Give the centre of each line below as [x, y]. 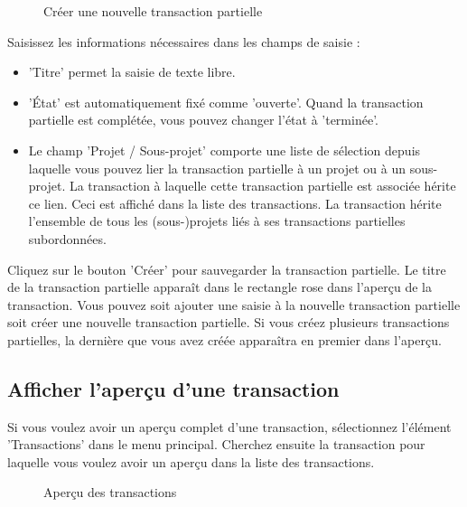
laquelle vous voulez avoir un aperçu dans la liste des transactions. [191, 461]
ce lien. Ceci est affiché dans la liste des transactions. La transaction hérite [235, 203]
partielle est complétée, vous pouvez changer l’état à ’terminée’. [203, 120]
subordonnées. [67, 238]
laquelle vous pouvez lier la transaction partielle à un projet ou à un [217, 168]
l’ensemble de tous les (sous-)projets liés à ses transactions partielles [217, 221]
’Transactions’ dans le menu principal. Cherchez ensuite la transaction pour [216, 444]
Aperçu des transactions [110, 492]
